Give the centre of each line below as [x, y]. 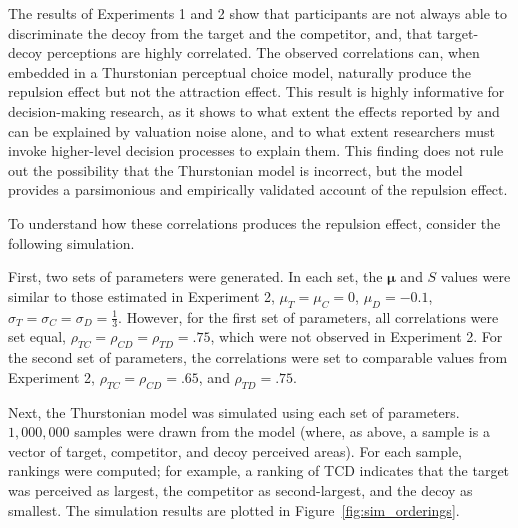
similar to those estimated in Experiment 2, [141, 295]
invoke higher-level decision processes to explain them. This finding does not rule [256, 150]
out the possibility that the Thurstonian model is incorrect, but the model [235, 169]
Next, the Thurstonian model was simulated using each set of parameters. [234, 411]
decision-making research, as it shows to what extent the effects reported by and [254, 110]
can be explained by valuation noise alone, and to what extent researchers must [251, 130]
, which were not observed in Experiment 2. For [356, 336]
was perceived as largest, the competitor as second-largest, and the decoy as [240, 489]
